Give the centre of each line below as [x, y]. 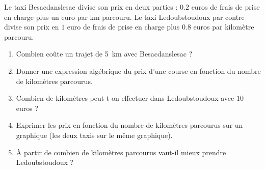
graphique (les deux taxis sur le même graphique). [94, 135]
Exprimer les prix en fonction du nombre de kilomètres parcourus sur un [129, 125]
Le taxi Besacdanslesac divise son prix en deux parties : [91, 7]
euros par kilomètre [224, 27]
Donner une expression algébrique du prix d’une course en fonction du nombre [138, 71]
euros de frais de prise [226, 7]
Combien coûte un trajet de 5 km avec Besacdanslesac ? [104, 54]
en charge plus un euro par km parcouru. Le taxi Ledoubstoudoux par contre [124, 17]
